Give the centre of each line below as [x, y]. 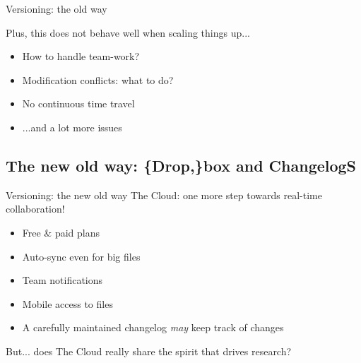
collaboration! [35, 209]
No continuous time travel [78, 103]
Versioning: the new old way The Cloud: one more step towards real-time [164, 195]
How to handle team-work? [81, 56]
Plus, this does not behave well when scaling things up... [128, 32]
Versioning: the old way [57, 8]
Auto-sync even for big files [81, 256]
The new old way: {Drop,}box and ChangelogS [181, 165]
